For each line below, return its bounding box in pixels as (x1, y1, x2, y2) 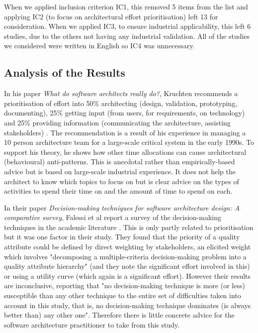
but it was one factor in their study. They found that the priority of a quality (4, 231, 240, 242)
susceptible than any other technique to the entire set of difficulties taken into (4, 290, 241, 301)
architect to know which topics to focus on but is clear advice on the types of (4, 176, 239, 186)
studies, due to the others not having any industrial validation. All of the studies (4, 30, 250, 41)
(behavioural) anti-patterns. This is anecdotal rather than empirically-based (4, 156, 235, 167)
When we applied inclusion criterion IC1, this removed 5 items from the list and (4, 1, 248, 11)
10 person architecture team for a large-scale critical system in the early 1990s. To (4, 137, 255, 147)
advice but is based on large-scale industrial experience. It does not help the (4, 166, 236, 176)
